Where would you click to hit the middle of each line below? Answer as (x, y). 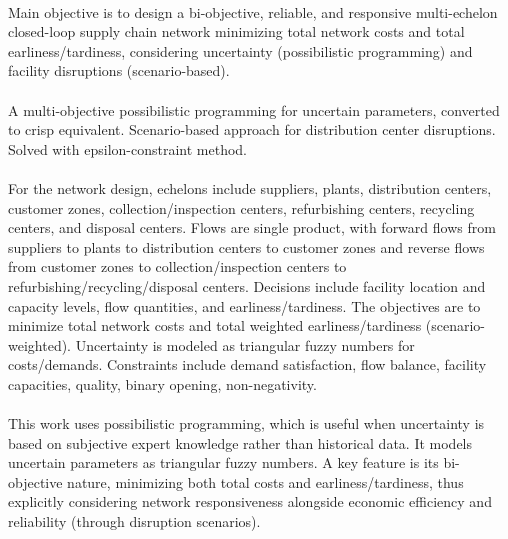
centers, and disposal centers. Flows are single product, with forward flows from (252, 227)
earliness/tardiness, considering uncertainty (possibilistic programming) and (240, 50)
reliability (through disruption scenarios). (134, 521)
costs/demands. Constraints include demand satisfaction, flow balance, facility (247, 364)
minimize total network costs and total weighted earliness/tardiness (215, 325)
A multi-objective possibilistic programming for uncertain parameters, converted (254, 109)
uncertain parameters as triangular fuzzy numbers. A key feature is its (223, 462)
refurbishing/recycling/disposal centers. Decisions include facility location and (247, 285)
